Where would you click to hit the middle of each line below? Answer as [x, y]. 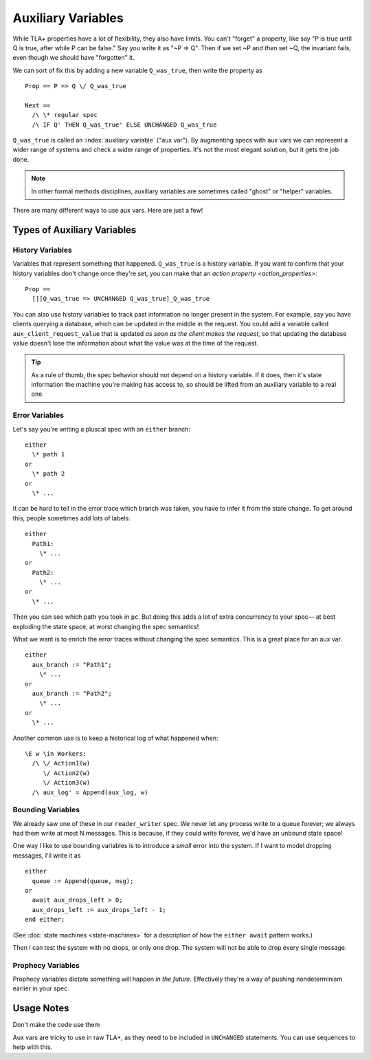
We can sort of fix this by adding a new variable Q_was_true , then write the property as [137, 70]
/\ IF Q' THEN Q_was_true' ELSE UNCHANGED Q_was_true [124, 125]
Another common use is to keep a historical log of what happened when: [115, 738]
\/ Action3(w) [67, 783]
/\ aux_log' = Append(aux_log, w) [90, 792]
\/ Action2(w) [67, 773]
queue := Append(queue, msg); [83, 881]
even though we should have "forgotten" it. [74, 58]
